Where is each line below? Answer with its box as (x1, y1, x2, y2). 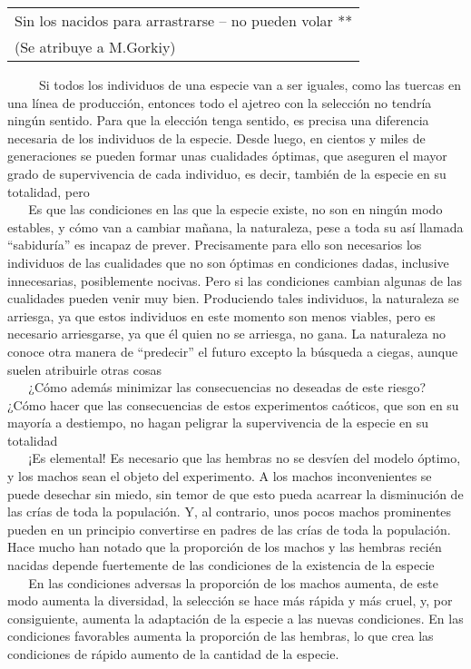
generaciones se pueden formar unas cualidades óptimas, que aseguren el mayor (7, 146, 447, 165)
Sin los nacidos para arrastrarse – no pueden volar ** (15, 10, 353, 31)
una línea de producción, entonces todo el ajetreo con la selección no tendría (7, 93, 432, 112)
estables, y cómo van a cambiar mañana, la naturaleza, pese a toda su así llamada (7, 217, 464, 236)
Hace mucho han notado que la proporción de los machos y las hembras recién (7, 537, 442, 556)
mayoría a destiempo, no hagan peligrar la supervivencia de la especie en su (7, 413, 429, 432)
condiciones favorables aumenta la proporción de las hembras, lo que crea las (7, 626, 434, 645)
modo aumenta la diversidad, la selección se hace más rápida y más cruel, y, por (7, 591, 453, 610)
